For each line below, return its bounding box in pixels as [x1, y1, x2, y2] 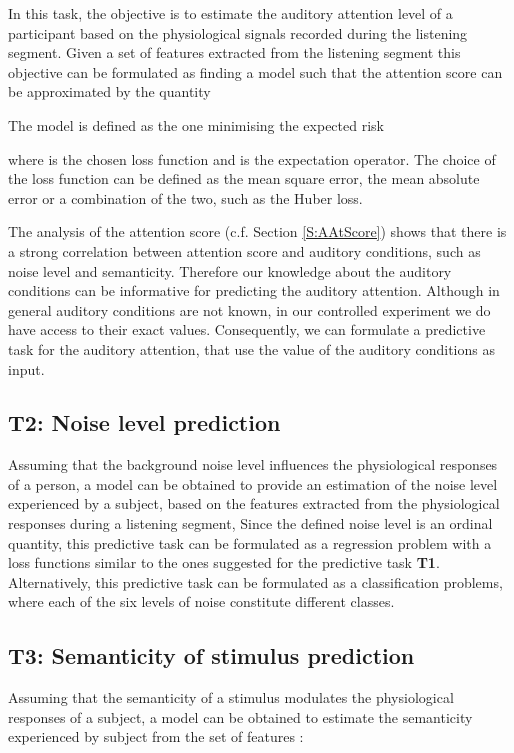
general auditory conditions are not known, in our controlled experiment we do [8, 299, 491, 320]
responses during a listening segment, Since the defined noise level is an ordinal [8, 513, 493, 534]
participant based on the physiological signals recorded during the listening [8, 22, 468, 43]
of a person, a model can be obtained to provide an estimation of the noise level [8, 473, 498, 494]
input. [8, 358, 45, 379]
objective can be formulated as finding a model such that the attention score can [8, 61, 503, 82]
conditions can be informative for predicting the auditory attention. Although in [8, 280, 500, 301]
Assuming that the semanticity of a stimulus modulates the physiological [8, 687, 454, 708]
